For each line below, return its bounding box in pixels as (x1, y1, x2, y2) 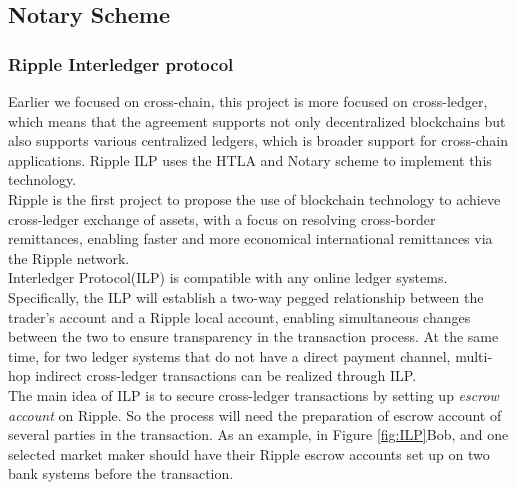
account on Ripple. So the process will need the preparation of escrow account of (8, 404, 502, 425)
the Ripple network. (8, 247, 130, 268)
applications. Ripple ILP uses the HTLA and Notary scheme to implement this (8, 149, 492, 170)
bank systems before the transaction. (8, 463, 234, 484)
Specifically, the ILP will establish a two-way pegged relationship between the (8, 286, 484, 307)
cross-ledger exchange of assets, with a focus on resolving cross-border (8, 208, 436, 229)
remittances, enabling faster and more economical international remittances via (8, 228, 493, 249)
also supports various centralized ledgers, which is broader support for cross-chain (8, 130, 508, 151)
